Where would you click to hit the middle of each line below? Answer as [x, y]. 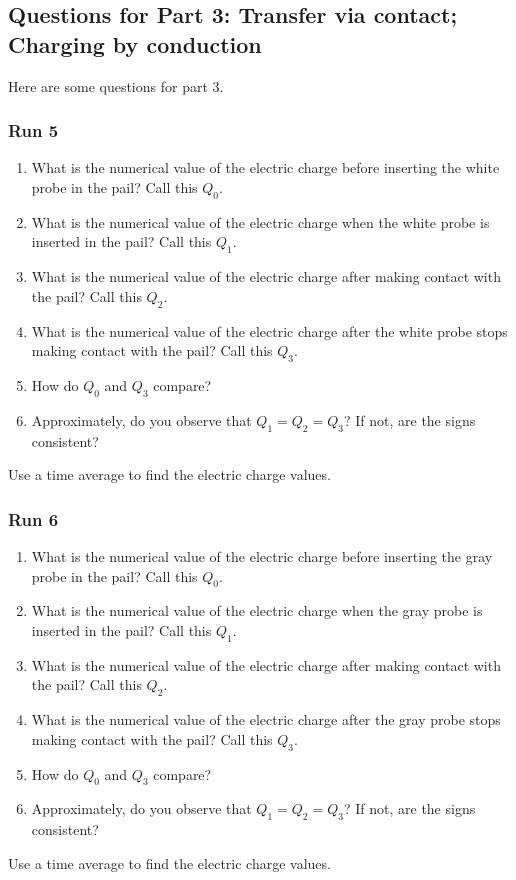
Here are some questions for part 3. [116, 85]
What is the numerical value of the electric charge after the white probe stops [269, 330]
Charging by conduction [135, 43]
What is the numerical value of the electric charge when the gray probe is [257, 610]
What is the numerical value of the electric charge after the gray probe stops [266, 719]
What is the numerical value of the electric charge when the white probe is [260, 221]
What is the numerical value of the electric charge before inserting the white [265, 167]
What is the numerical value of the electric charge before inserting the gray [262, 555]
